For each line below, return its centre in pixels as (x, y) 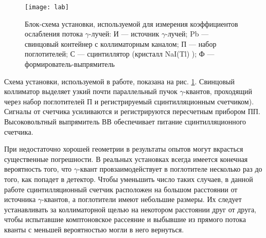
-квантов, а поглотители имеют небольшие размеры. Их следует (142, 199)
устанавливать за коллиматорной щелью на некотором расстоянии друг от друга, (130, 209)
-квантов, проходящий (218, 91)
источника (20, 199)
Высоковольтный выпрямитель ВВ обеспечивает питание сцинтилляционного (125, 121)
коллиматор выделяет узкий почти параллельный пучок (91, 91)
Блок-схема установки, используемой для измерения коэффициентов (131, 23)
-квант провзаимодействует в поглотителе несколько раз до (170, 169)
